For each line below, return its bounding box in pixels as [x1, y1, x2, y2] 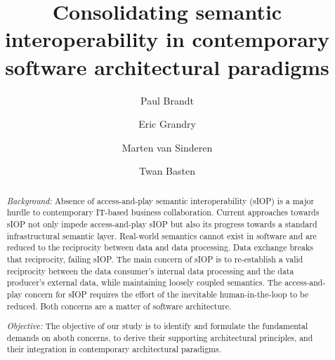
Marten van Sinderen [121, 140, 213, 154]
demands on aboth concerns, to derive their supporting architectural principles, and [6, 331, 313, 343]
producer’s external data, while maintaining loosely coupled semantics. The [6, 276, 282, 288]
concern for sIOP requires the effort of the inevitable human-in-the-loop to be [25, 288, 309, 300]
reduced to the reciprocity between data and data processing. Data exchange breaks [6, 241, 313, 253]
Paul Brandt [140, 93, 194, 107]
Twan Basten [139, 164, 195, 178]
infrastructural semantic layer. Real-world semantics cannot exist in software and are [6, 229, 317, 241]
